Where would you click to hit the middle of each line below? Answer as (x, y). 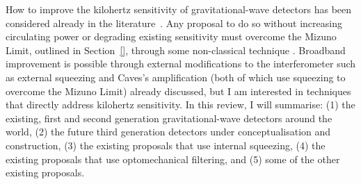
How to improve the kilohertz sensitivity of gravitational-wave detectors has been (179, 9)
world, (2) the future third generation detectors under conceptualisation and (168, 132)
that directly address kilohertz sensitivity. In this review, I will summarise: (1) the (180, 104)
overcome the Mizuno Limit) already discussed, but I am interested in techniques (178, 91)
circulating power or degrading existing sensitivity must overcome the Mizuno (171, 36)
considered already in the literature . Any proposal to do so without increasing (174, 23)
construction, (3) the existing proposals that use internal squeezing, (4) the (166, 145)
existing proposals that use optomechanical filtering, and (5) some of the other (173, 159)
